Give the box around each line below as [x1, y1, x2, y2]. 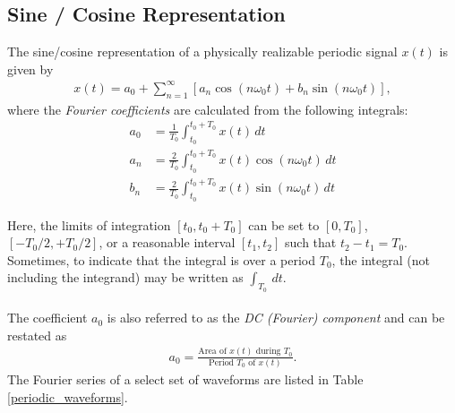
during [255, 347, 281, 357]
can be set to [248, 215, 320, 234]
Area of [198, 347, 227, 357]
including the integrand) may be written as [7, 268, 244, 287]
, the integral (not [331, 250, 430, 269]
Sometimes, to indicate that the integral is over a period [7, 250, 316, 269]
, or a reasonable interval [99, 233, 236, 252]
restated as [7, 325, 67, 344]
